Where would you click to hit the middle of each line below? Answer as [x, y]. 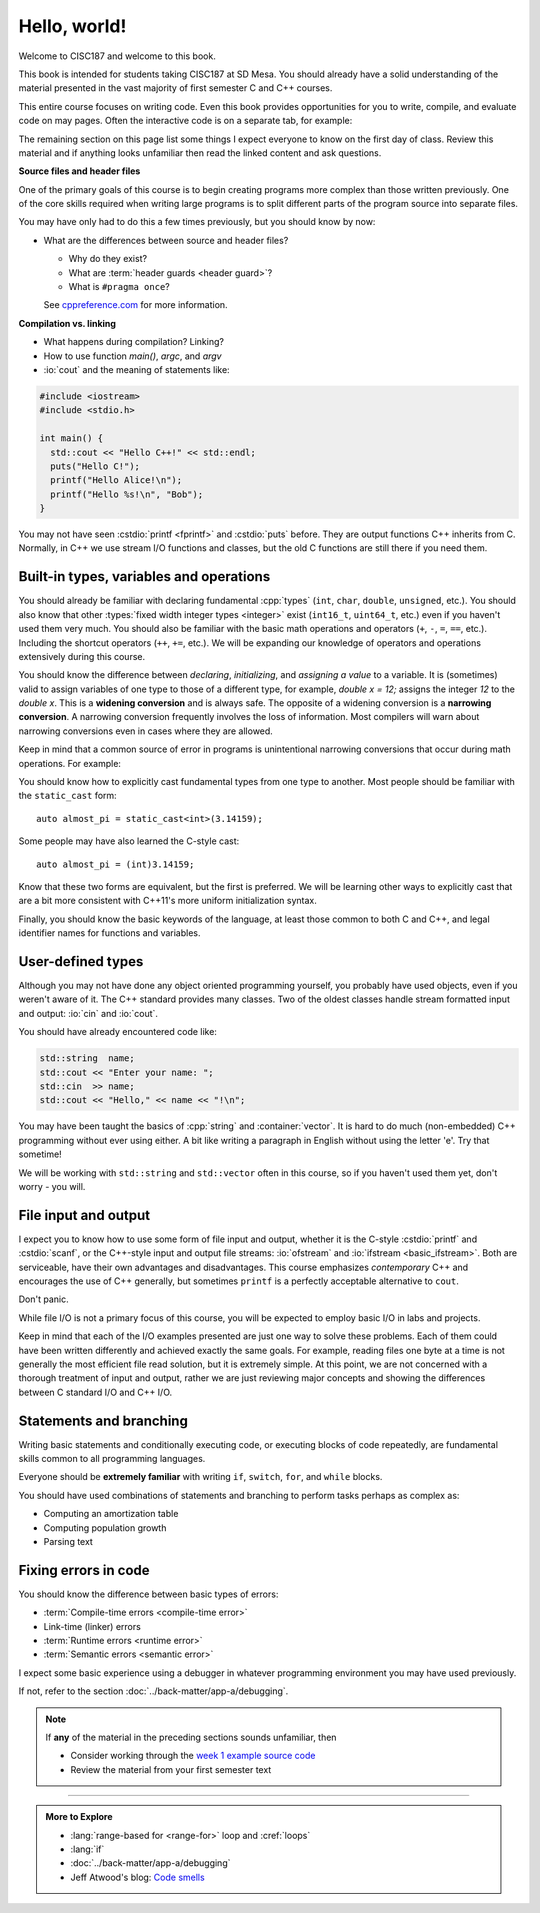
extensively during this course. [81, 656]
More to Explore [79, 1817]
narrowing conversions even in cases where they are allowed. [146, 731]
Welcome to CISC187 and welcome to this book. [117, 56]
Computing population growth [105, 1527]
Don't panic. [43, 1299]
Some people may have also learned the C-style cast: [129, 841]
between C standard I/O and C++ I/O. [95, 1392]
